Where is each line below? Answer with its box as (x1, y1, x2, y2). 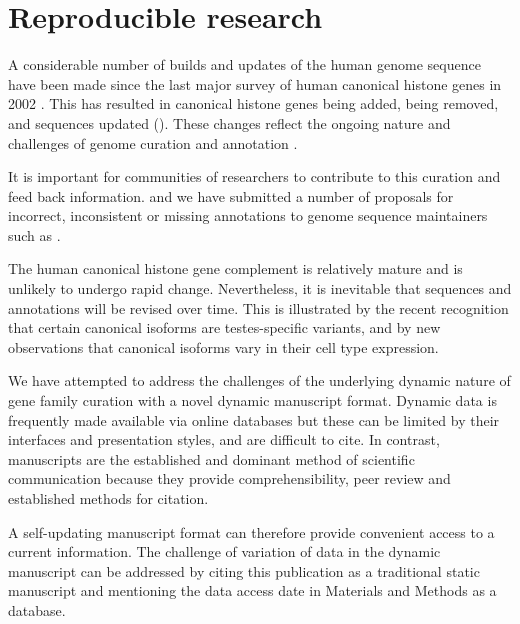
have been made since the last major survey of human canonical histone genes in (8, 73, 502, 94)
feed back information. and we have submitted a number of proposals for (8, 185, 454, 206)
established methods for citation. (8, 488, 209, 508)
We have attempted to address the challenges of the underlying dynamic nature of (8, 370, 511, 391)
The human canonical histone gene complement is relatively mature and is (8, 258, 463, 279)
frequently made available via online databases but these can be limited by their (8, 409, 500, 430)
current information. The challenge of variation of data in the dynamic (8, 541, 441, 562)
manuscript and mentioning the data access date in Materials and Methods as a (8, 580, 497, 601)
